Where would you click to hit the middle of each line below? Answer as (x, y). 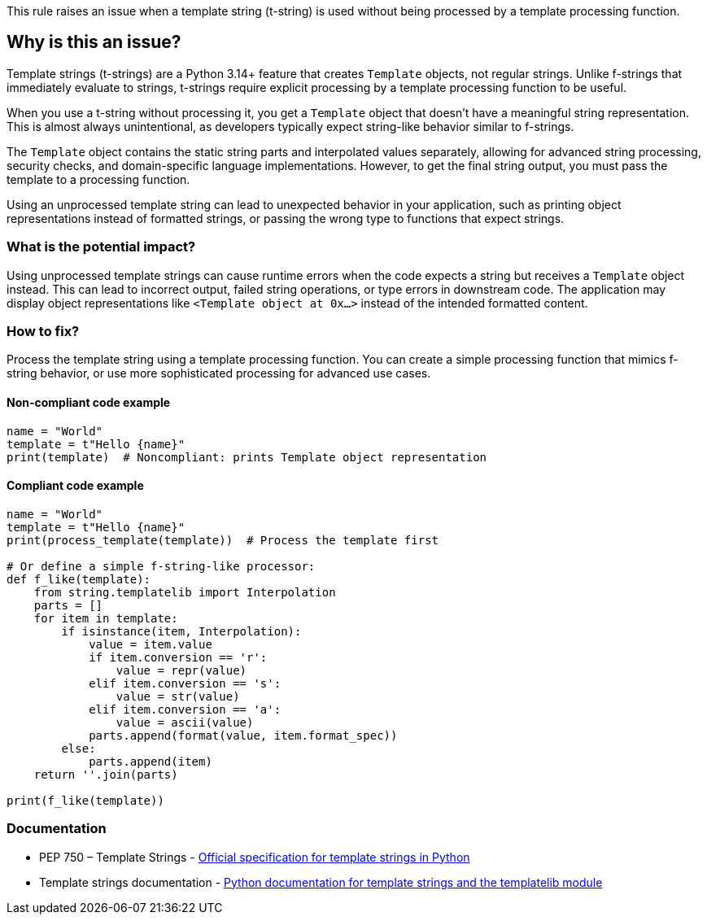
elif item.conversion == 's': (185, 683)
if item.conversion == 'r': (178, 657)
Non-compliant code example (89, 402)
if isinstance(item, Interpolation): (181, 631)
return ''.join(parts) (106, 774)
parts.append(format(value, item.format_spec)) (243, 735)
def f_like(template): (79, 579)
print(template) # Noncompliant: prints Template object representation (247, 457)
